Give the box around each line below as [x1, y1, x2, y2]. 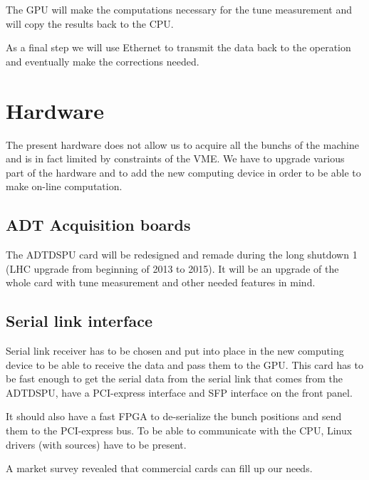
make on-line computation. [6, 179, 123, 194]
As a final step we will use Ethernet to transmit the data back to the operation [6, 40, 351, 55]
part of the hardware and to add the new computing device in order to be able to [6, 165, 361, 179]
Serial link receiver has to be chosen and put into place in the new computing [6, 343, 344, 358]
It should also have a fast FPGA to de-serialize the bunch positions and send [6, 409, 342, 424]
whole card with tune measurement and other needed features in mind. [6, 275, 316, 290]
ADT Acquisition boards [6, 214, 191, 236]
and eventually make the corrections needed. [6, 53, 199, 68]
